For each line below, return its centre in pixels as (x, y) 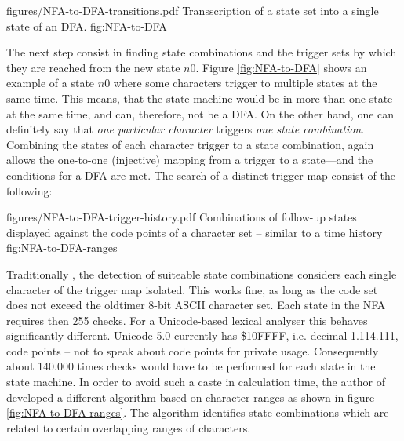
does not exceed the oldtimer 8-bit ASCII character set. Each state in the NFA (196, 305)
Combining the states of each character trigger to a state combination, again (190, 144)
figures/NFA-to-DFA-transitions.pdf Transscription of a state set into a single (193, 10)
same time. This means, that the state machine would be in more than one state (200, 98)
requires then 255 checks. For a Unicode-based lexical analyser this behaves (187, 320)
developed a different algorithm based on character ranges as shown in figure (191, 397)
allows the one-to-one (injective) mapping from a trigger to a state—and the (190, 160)
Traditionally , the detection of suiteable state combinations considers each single (202, 273)
